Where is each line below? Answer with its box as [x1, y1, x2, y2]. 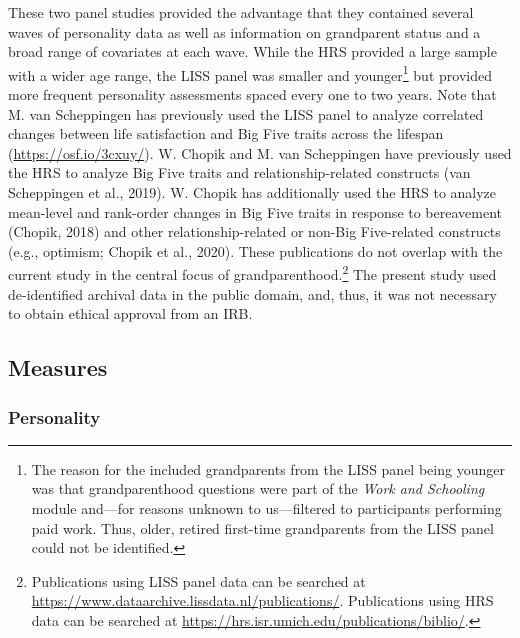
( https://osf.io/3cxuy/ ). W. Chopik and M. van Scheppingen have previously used [8, 142, 512, 163]
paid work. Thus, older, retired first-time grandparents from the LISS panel [31, 517, 494, 538]
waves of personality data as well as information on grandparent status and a [8, 21, 481, 42]
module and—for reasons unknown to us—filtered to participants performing [31, 498, 502, 518]
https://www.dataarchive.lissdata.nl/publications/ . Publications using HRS [31, 590, 494, 611]
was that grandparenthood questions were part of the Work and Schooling [31, 478, 485, 499]
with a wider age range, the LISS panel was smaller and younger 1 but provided [8, 61, 492, 85]
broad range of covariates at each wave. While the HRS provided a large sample [8, 41, 497, 62]
